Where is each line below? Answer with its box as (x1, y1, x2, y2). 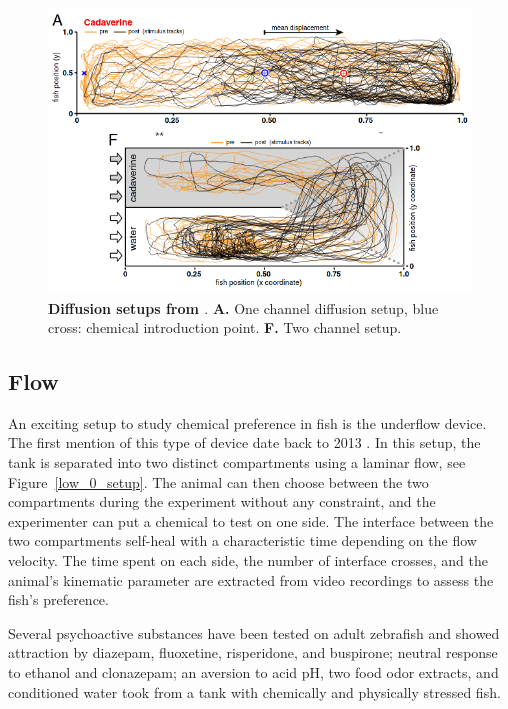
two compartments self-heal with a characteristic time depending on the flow (8, 530, 477, 551)
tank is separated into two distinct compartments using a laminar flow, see (8, 452, 466, 473)
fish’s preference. (8, 589, 109, 610)
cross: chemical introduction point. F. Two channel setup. (48, 317, 402, 338)
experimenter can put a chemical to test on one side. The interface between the (8, 510, 494, 531)
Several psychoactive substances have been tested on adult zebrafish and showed (8, 622, 500, 643)
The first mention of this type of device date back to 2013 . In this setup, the (8, 432, 481, 453)
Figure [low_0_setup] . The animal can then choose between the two (8, 471, 429, 492)
